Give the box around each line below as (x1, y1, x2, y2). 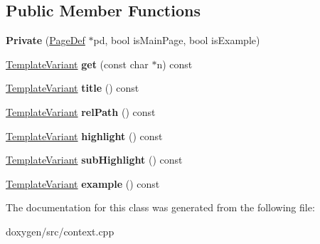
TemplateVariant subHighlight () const (6, 152, 183, 167)
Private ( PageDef (6, 33, 85, 48)
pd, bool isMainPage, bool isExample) (93, 33, 260, 48)
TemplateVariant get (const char (6, 56, 149, 71)
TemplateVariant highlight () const (6, 128, 163, 143)
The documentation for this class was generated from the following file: (6, 200, 315, 215)
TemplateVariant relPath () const (6, 104, 156, 119)
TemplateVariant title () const (6, 80, 139, 95)
